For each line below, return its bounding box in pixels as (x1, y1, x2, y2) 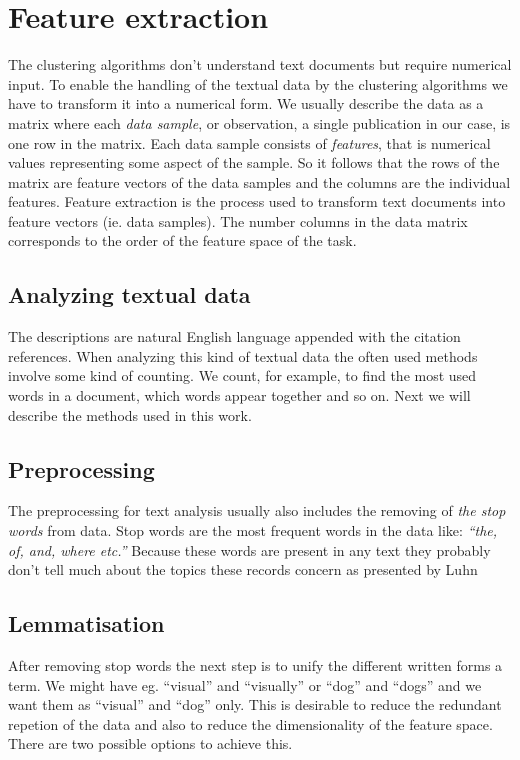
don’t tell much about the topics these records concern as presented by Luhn (8, 559, 478, 580)
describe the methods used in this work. (8, 404, 252, 425)
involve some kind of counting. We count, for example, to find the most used (8, 365, 477, 386)
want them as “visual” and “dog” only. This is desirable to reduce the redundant (8, 694, 502, 715)
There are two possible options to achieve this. (8, 733, 293, 754)
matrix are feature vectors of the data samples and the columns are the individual (8, 171, 511, 192)
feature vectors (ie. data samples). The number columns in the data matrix (8, 210, 468, 231)
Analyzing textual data (8, 279, 251, 310)
